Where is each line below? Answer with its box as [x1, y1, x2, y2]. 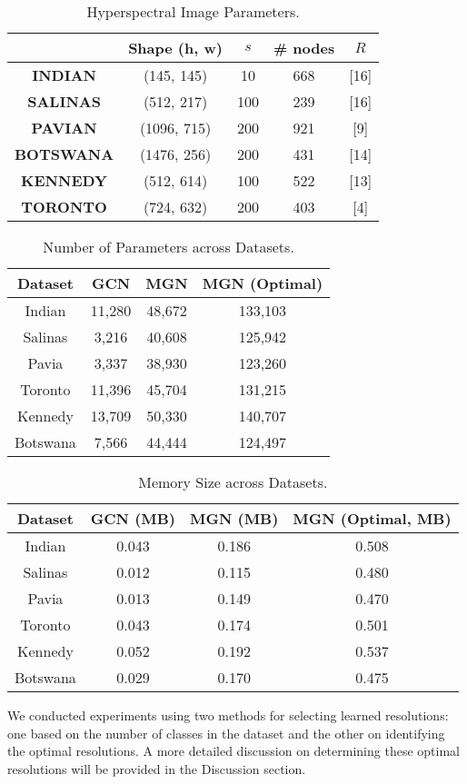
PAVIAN [31, 117, 97, 138]
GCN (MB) [90, 508, 176, 529]
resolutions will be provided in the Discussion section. [7, 759, 306, 778]
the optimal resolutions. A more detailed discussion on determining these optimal [7, 741, 460, 760]
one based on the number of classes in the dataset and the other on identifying [7, 723, 445, 742]
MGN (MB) [190, 508, 279, 529]
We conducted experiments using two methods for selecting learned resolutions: [7, 706, 449, 724]
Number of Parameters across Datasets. [43, 236, 294, 257]
